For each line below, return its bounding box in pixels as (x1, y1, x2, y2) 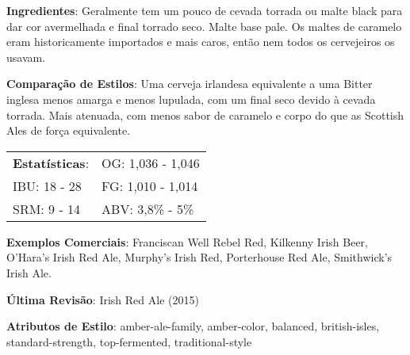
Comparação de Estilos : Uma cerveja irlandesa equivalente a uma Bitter (6, 75, 373, 92)
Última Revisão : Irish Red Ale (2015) (6, 291, 199, 307)
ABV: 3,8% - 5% (102, 199, 194, 218)
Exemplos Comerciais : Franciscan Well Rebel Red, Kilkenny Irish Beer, (6, 233, 368, 250)
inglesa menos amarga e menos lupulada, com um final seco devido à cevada (6, 90, 376, 107)
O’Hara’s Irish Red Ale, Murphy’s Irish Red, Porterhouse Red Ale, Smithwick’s (6, 249, 393, 265)
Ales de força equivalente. (6, 122, 131, 139)
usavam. (6, 48, 46, 65)
